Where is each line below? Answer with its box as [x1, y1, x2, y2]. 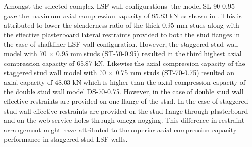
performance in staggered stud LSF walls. [4, 134, 128, 144]
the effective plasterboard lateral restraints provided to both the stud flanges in [4, 29, 240, 39]
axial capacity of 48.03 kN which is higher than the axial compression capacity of [4, 77, 245, 87]
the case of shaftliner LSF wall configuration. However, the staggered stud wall [4, 39, 238, 49]
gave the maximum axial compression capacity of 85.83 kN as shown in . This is [4, 10, 242, 20]
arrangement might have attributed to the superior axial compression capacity [4, 124, 237, 134]
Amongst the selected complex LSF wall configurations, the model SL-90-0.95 [4, 1, 235, 11]
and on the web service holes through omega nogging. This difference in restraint [4, 115, 245, 125]
